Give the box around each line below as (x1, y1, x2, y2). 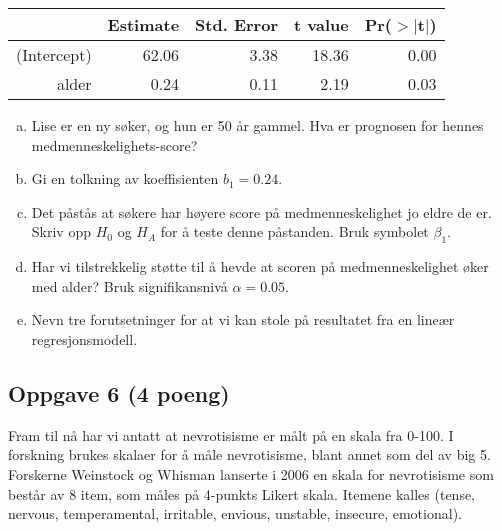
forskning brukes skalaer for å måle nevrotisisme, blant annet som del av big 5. (8, 444, 491, 465)
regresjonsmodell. (31, 328, 138, 349)
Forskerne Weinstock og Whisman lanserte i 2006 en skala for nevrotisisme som (8, 463, 494, 484)
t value (293, 13, 349, 36)
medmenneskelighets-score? (31, 134, 198, 155)
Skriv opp (31, 221, 91, 242)
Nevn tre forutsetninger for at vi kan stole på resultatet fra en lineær (31, 309, 455, 330)
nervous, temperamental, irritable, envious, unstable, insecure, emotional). (8, 503, 462, 524)
